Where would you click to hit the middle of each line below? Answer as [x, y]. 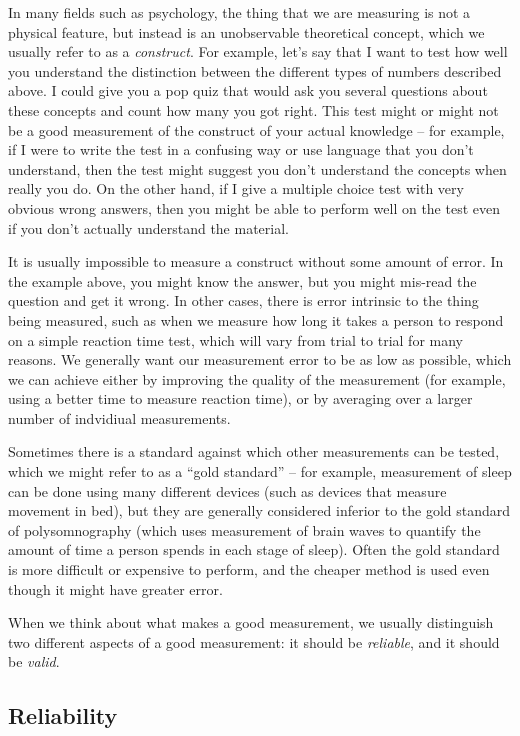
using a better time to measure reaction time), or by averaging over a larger [240, 398]
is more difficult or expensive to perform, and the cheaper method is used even [249, 569]
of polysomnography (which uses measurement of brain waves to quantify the [244, 529]
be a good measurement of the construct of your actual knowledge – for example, [256, 129]
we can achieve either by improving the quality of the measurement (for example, [257, 378]
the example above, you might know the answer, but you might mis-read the [242, 280]
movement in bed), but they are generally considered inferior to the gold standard [259, 510]
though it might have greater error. [115, 588]
